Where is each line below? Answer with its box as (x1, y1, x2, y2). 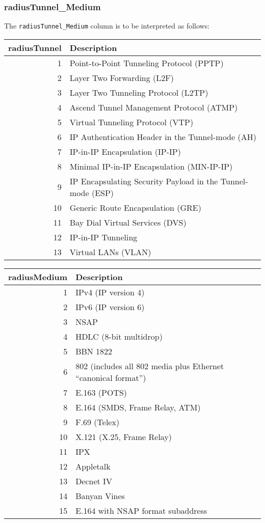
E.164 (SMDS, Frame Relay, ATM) (75, 401, 201, 413)
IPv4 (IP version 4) (75, 286, 145, 298)
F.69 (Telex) (75, 416, 120, 428)
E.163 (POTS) (75, 386, 127, 398)
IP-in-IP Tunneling (69, 231, 138, 243)
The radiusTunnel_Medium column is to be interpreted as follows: (4, 20, 210, 31)
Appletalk (75, 460, 111, 472)
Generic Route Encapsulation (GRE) (69, 201, 201, 213)
